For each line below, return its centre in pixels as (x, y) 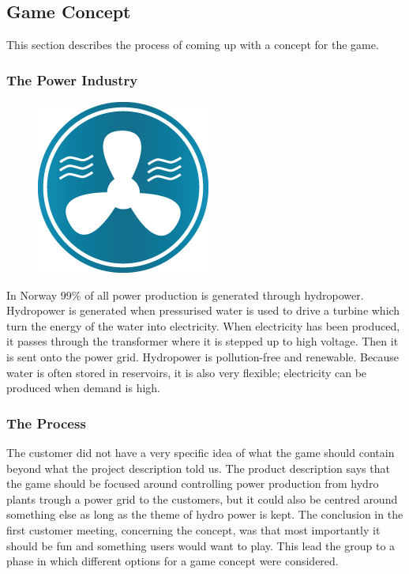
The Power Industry (72, 79)
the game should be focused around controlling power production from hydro (193, 483)
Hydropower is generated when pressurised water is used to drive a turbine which (203, 310)
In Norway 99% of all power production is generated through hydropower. (185, 295)
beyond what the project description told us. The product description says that (198, 468)
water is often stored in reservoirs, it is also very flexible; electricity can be (187, 372)
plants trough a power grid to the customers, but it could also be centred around (202, 498)
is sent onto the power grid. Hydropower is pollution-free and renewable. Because (203, 356)
